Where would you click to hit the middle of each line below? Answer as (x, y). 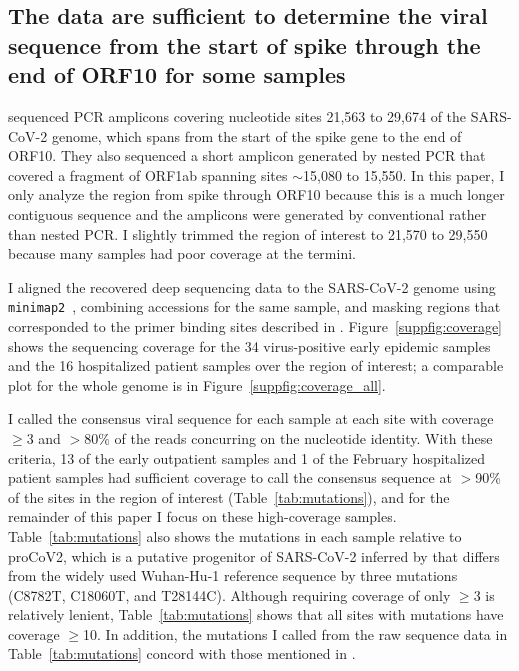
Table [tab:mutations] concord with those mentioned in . (182, 653)
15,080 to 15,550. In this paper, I (404, 174)
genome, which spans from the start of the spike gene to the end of (256, 135)
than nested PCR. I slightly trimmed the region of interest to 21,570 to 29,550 (248, 233)
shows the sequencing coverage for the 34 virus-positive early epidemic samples (249, 345)
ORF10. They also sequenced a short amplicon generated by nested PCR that (247, 155)
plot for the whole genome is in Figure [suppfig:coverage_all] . (197, 384)
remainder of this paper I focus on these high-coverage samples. (202, 516)
